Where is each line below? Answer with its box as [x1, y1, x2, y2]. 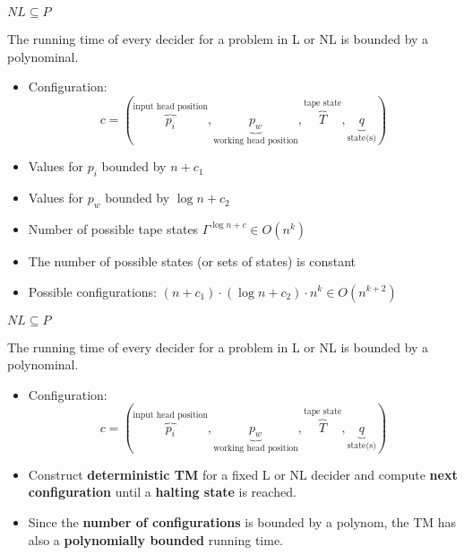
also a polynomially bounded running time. [28, 530, 283, 549]
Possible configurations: [28, 282, 158, 300]
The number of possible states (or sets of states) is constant [28, 251, 356, 270]
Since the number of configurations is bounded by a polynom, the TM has [28, 513, 457, 531]
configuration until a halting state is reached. [28, 482, 296, 501]
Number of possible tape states [28, 219, 199, 238]
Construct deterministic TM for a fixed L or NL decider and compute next [28, 464, 458, 483]
